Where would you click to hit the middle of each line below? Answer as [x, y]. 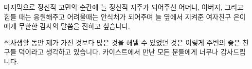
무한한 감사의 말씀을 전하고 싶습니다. [74, 26]
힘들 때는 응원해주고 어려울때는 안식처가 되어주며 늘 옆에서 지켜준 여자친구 [117, 16]
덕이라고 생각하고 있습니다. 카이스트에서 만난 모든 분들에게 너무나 [118, 52]
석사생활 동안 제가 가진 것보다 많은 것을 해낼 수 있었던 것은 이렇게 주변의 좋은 [122, 42]
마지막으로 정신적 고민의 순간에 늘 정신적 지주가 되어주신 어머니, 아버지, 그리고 [124, 7]
